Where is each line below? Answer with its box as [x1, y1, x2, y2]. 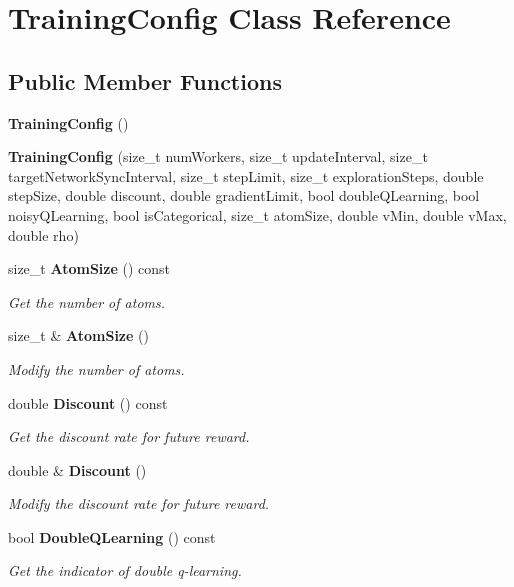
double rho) [8, 224, 79, 245]
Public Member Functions [8, 65, 282, 96]
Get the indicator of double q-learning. [8, 560, 242, 581]
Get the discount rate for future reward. [8, 426, 250, 447]
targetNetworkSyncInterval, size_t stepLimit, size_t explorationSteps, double [8, 165, 484, 186]
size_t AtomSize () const [8, 258, 171, 279]
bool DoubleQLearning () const [8, 526, 216, 547]
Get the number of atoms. [8, 291, 166, 312]
